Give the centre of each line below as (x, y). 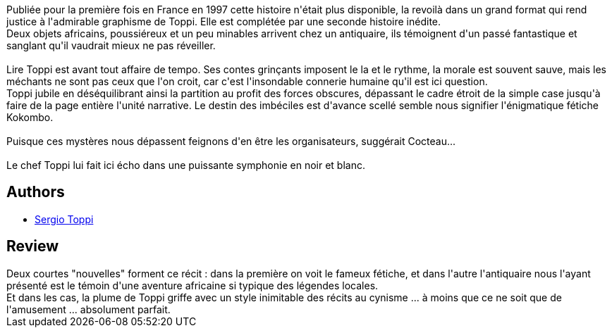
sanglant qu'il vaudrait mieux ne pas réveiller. (111, 45)
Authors (36, 192)
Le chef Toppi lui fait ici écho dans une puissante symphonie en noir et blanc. (186, 165)
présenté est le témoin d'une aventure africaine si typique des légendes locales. (192, 285)
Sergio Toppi (64, 219)
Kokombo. (30, 117)
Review (33, 246)
